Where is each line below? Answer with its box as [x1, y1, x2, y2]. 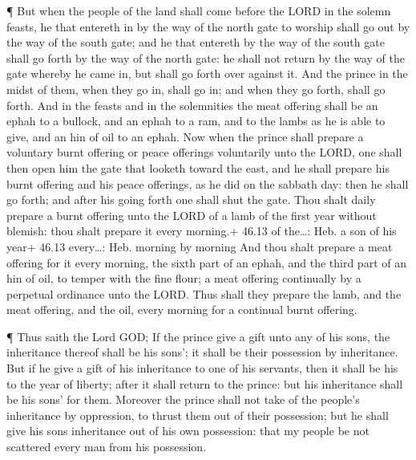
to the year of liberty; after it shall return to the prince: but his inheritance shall [6, 375, 403, 392]
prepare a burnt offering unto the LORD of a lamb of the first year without [6, 206, 377, 223]
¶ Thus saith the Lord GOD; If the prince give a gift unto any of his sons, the [6, 328, 390, 344]
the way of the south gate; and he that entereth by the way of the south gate [6, 34, 385, 51]
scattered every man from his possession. [6, 438, 207, 455]
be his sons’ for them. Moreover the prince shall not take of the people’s [6, 391, 360, 408]
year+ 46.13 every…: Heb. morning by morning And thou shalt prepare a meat [6, 238, 393, 254]
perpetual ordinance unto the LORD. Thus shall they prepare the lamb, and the [6, 285, 402, 302]
